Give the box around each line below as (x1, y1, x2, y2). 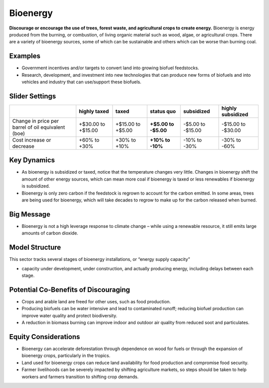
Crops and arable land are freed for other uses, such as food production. (21, 298, 171, 304)
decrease (12, 143, 34, 150)
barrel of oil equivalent (12, 124, 65, 131)
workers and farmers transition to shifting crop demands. (21, 374, 139, 380)
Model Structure (9, 243, 61, 252)
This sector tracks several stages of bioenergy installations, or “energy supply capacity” (9, 256, 190, 262)
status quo (149, 108, 176, 115)
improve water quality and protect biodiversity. (21, 312, 118, 319)
